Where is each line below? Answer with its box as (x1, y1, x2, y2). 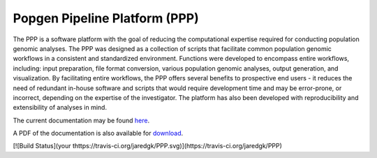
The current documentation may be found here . (13, 116, 150, 124)
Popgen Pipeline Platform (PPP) (13, 10, 199, 26)
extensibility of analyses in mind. (13, 103, 108, 112)
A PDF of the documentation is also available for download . (13, 129, 184, 138)
